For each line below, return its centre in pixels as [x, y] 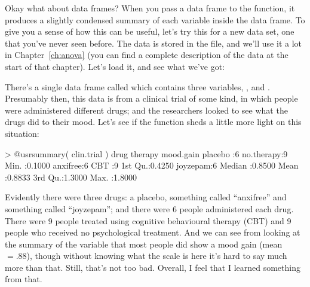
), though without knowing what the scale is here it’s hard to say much [157, 256]
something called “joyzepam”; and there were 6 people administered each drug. [149, 208]
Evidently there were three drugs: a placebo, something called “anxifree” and [146, 197]
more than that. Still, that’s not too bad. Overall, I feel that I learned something [153, 267]
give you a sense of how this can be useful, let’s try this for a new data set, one [150, 31]
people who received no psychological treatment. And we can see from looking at [153, 232]
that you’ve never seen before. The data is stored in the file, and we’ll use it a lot [153, 43]
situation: [22, 133]
